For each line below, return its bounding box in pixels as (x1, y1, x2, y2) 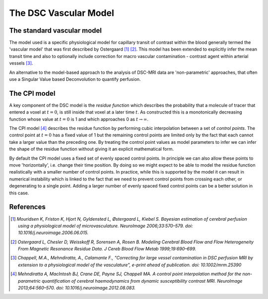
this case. (9, 190, 29, 196)
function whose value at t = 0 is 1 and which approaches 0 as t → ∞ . (9, 116, 149, 122)
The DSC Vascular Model (9, 7, 114, 18)
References (9, 203, 46, 211)
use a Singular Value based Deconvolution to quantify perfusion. (9, 76, 141, 82)
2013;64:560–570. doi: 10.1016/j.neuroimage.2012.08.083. (18, 285, 136, 291)
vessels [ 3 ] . (9, 60, 33, 66)
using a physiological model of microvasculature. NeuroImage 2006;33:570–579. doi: (18, 223, 193, 229)
